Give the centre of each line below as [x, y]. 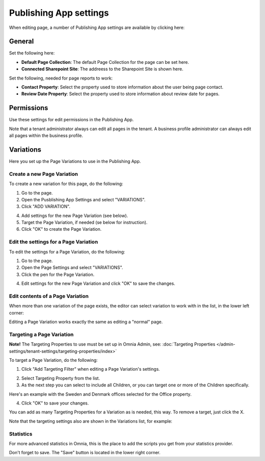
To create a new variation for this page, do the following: [66, 184]
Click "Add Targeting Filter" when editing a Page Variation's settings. [91, 369]
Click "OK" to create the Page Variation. [61, 229]
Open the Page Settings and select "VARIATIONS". [72, 268]
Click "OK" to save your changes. [55, 403]
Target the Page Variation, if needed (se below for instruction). [84, 222]
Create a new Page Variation [43, 174]
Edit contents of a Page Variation [49, 296]
